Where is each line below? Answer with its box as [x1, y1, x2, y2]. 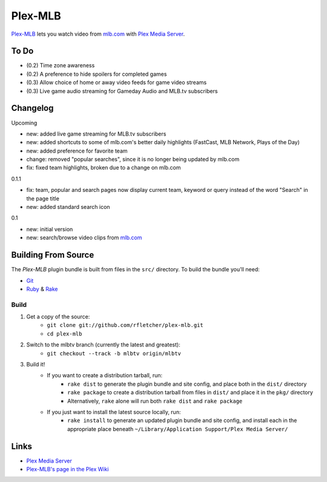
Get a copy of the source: [26, 313, 90, 320]
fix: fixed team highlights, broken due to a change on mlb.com [26, 164, 181, 171]
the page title [26, 194, 60, 202]
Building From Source [11, 250, 94, 260]
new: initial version [26, 225, 73, 233]
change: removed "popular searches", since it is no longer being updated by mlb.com [26, 156, 240, 163]
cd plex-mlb [47, 330, 82, 337]
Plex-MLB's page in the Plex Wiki [26, 466, 109, 473]
